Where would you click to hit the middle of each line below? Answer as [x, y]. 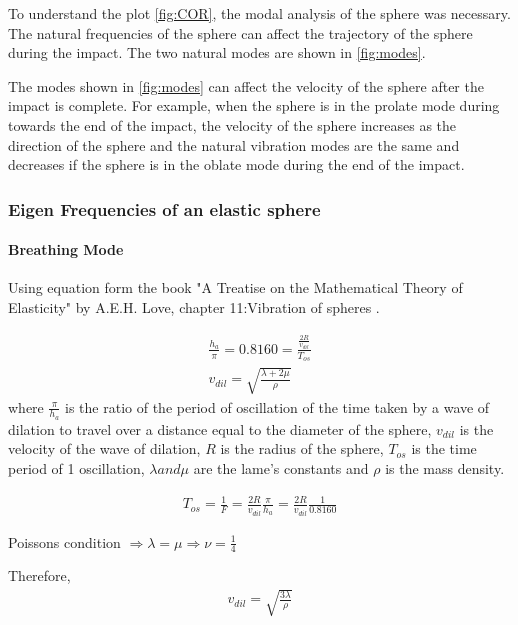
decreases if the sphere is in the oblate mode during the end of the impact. [236, 164]
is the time [444, 448]
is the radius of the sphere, [302, 448]
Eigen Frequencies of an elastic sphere [164, 208]
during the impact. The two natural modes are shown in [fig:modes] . [217, 52]
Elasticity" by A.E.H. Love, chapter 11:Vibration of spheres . [194, 306]
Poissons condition [64, 541]
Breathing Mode [66, 249]
